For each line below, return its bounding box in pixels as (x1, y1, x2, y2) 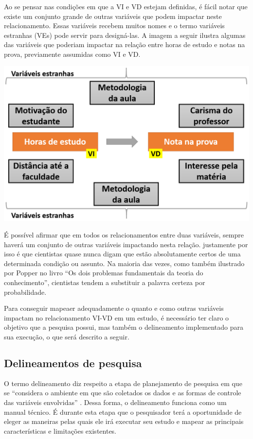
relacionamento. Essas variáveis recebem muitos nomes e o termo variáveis (4, 20, 225, 31)
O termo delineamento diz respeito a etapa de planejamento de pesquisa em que (4, 378, 242, 388)
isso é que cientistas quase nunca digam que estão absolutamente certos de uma (4, 249, 241, 259)
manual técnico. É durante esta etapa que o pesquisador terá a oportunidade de (4, 406, 242, 417)
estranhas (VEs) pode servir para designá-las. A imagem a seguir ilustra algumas (4, 30, 246, 40)
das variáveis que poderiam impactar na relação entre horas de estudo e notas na (4, 39, 245, 50)
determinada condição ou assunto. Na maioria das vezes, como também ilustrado (4, 258, 245, 268)
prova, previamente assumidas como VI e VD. (4, 49, 141, 59)
